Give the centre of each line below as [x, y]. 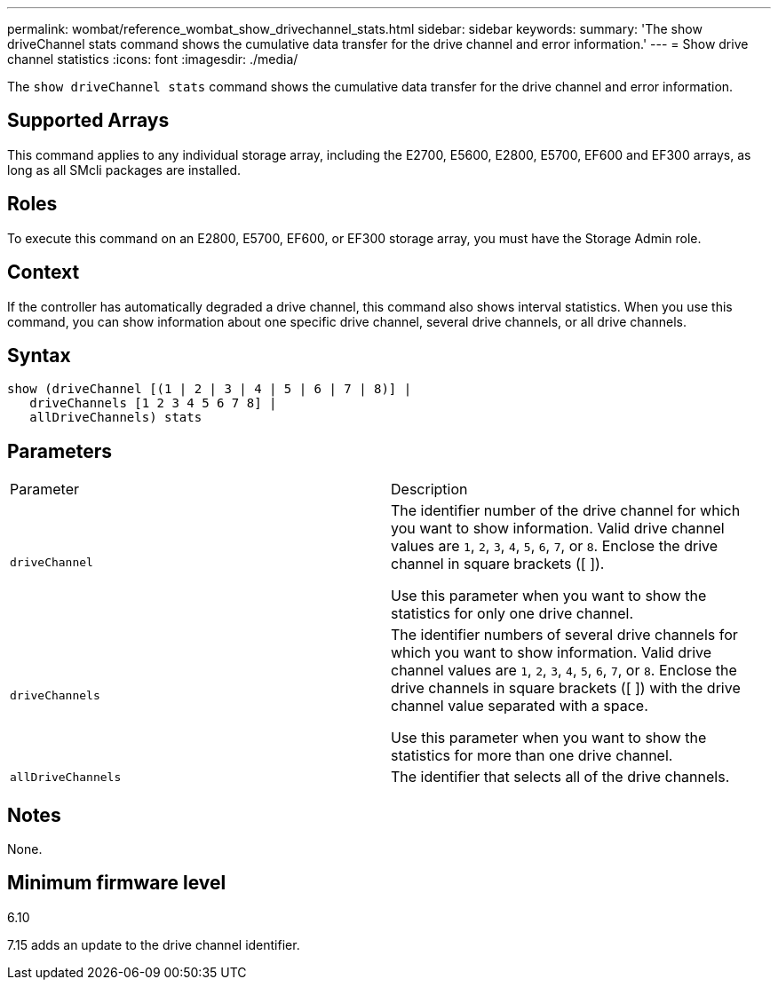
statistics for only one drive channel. [512, 614]
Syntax [39, 355]
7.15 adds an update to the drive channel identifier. [154, 944]
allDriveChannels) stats [116, 418]
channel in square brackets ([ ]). [498, 564]
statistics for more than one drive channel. [532, 756]
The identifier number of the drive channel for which [566, 511]
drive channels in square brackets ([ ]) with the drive [566, 688]
